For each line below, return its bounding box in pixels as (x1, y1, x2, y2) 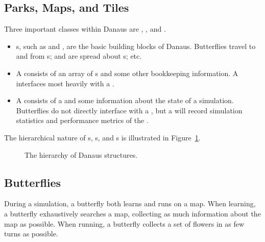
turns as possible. (4, 228, 58, 239)
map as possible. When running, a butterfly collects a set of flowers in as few (4, 218, 245, 229)
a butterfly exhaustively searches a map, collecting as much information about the (4, 208, 261, 219)
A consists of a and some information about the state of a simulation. (16, 95, 234, 106)
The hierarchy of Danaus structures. (25, 149, 138, 160)
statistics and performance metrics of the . (16, 115, 149, 126)
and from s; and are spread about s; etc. (16, 51, 142, 61)
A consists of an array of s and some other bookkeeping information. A (16, 67, 238, 78)
